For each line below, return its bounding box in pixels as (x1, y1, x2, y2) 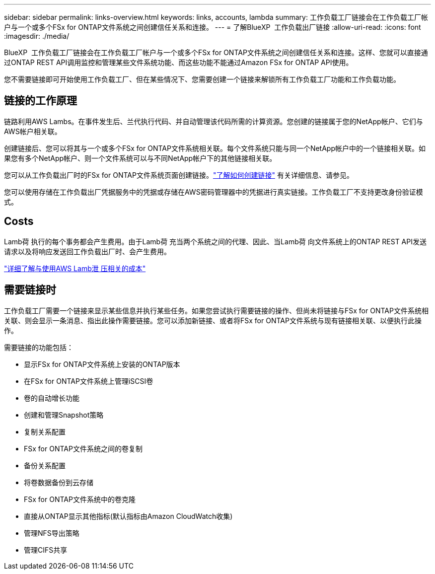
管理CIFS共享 (24, 545, 68, 554)
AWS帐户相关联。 (4, 127, 62, 136)
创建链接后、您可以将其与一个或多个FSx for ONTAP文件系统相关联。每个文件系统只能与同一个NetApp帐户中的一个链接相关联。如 (4, 143, 426, 152)
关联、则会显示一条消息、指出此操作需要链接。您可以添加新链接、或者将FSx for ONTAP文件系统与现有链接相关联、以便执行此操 (4, 316, 422, 325)
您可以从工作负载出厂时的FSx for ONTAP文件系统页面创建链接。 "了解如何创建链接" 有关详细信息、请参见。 (4, 170, 354, 179)
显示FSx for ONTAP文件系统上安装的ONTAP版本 (24, 359, 180, 368)
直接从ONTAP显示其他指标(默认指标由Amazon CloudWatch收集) (24, 511, 233, 520)
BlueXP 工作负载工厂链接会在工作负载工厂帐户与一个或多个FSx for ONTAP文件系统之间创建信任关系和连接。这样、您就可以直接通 (4, 48, 428, 57)
